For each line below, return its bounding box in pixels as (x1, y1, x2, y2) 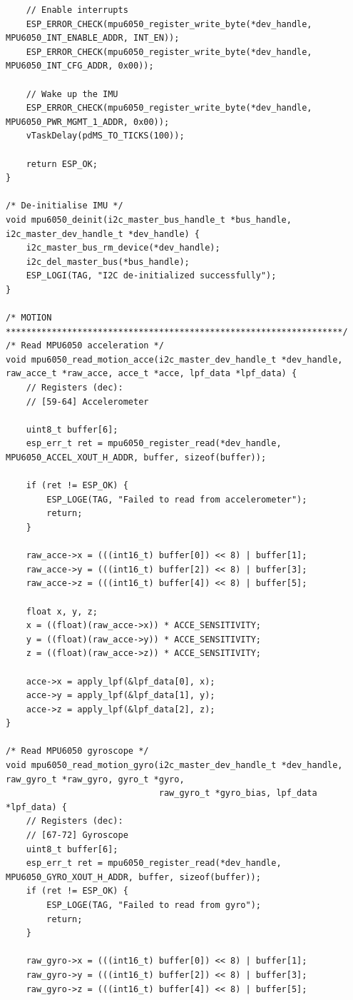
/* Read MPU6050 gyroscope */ (6, 746, 149, 757)
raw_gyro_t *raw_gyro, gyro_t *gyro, (6, 774, 185, 784)
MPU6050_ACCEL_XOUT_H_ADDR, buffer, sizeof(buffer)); (6, 453, 267, 463)
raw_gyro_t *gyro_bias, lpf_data (158, 788, 317, 799)
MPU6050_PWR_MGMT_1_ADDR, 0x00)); (6, 116, 170, 127)
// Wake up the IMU (26, 89, 118, 99)
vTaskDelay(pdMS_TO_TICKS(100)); (26, 131, 185, 141)
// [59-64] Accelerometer (26, 396, 149, 407)
